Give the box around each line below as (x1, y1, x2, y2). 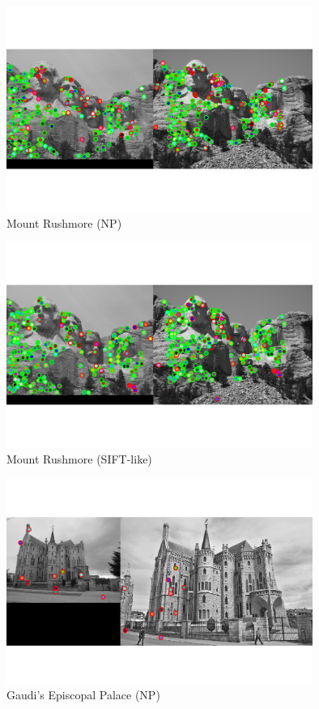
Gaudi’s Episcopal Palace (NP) (6, 686, 160, 703)
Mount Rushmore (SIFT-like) (6, 450, 152, 467)
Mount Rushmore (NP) (6, 214, 122, 231)
